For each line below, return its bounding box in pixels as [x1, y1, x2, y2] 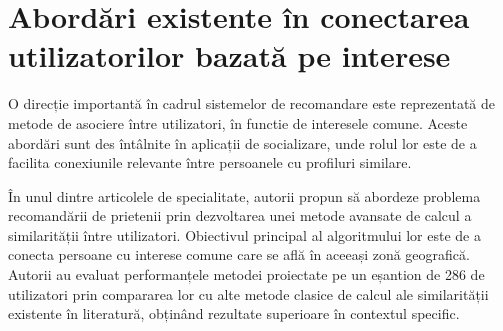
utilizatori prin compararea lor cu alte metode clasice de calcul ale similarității [8, 283, 489, 304]
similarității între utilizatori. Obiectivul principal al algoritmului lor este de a [8, 224, 481, 245]
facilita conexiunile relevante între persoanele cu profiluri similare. [8, 152, 412, 173]
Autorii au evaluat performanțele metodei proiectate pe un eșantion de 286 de [8, 264, 485, 285]
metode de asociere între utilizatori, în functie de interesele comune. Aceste [8, 112, 468, 133]
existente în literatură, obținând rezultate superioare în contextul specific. [8, 303, 460, 324]
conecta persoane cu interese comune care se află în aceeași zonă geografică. [8, 244, 470, 265]
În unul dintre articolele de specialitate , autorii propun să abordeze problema [8, 185, 481, 206]
